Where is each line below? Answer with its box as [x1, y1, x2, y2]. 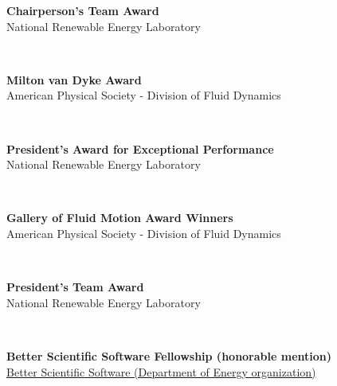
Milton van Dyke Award [6, 71, 142, 88]
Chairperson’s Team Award [6, 2, 159, 18]
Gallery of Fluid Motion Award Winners [6, 209, 233, 226]
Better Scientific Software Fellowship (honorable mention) [6, 347, 332, 364]
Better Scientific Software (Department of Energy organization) [6, 363, 316, 380]
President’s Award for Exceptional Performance [6, 140, 274, 157]
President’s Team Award [6, 279, 144, 295]
